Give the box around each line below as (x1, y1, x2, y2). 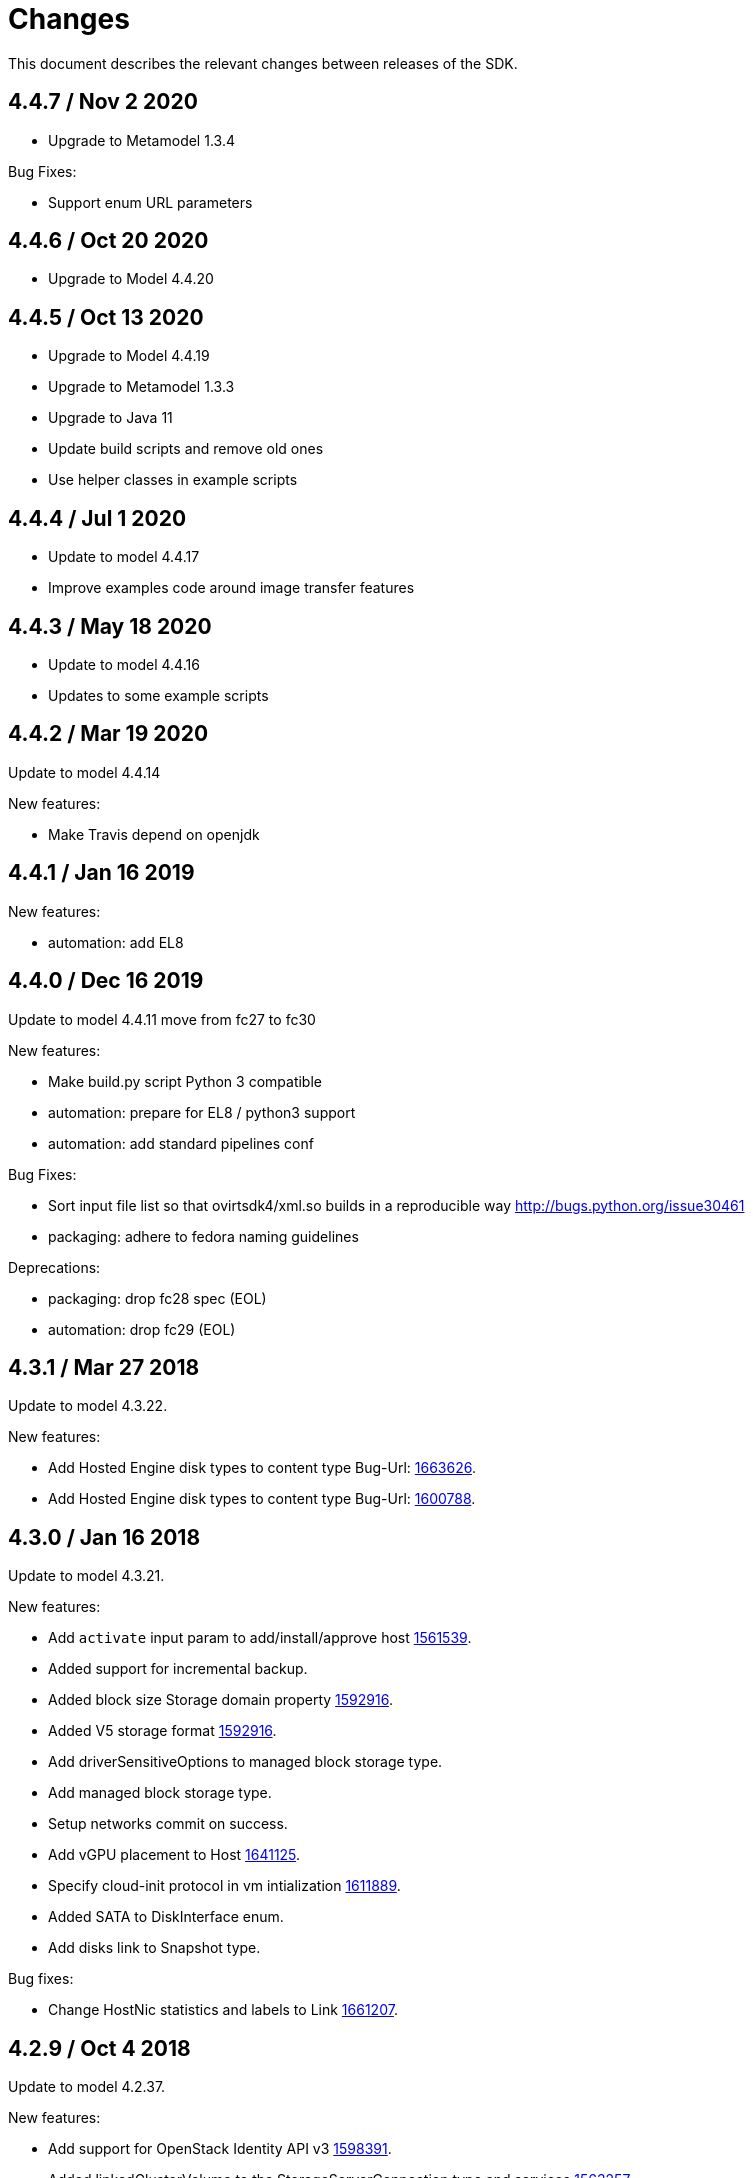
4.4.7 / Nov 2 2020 (8, 89, 198, 115)
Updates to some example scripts (48, 686, 269, 704)
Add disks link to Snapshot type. (48, 1939, 261, 1957)
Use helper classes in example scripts (48, 471, 298, 489)
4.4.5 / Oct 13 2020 (8, 304, 204, 330)
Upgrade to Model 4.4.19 (48, 347, 210, 365)
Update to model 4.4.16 (48, 655, 200, 673)
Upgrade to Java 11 (48, 409, 173, 427)
